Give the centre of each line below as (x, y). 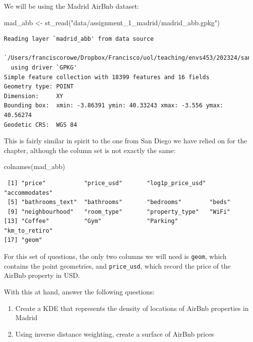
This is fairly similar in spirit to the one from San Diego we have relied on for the (126, 141)
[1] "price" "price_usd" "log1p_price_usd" (107, 183)
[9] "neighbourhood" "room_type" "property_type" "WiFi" (119, 212)
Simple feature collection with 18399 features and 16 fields (107, 77)
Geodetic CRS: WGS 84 (41, 125)
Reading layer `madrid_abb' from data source (79, 39)
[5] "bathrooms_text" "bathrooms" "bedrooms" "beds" (119, 202)
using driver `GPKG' (44, 67)
